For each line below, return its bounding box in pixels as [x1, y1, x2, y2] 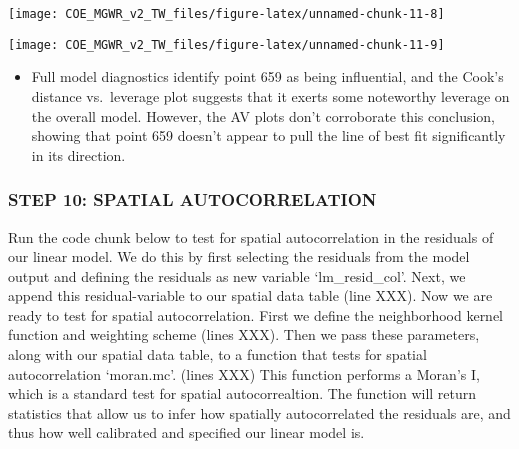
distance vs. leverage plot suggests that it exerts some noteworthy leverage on [31, 85, 510, 106]
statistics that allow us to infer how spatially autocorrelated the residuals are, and [8, 402, 511, 423]
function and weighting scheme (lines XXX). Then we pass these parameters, [8, 324, 480, 345]
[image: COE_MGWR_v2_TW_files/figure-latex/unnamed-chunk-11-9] [8, 37, 445, 52]
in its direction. [31, 144, 126, 165]
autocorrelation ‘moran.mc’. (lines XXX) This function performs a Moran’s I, [8, 363, 480, 384]
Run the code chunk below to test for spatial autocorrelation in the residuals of [8, 226, 494, 247]
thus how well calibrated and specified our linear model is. [8, 422, 365, 443]
